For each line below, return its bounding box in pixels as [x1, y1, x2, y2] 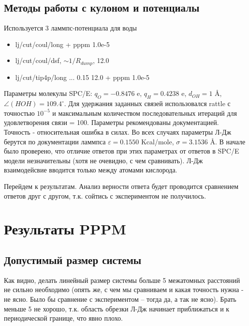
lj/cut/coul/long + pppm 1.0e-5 [15, 39, 110, 49]
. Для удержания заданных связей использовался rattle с [64, 98, 231, 109]
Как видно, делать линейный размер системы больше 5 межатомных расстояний [4, 275, 240, 285]
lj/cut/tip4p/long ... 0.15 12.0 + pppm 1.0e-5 [15, 72, 150, 82]
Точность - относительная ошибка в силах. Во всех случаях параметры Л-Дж [4, 127, 232, 137]
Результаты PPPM [4, 219, 126, 239]
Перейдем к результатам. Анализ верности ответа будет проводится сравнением [4, 181, 239, 191]
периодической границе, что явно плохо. [4, 313, 123, 323]
